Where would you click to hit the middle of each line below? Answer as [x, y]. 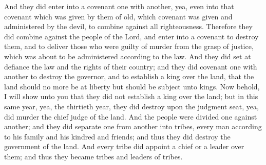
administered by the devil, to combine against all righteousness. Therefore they [128, 26]
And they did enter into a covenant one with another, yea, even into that [119, 6]
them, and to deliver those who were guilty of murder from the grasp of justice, [129, 46]
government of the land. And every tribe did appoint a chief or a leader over [124, 146]
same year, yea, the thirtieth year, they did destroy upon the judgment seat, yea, [131, 106]
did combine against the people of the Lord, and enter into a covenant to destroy [131, 36]
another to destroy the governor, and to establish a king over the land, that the [129, 76]
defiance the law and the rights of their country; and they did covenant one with [131, 66]
